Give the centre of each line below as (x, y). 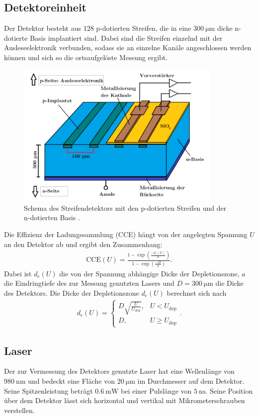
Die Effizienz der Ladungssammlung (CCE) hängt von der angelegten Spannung (126, 234)
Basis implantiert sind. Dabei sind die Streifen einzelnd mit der (126, 38)
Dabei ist (18, 273)
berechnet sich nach (197, 292)
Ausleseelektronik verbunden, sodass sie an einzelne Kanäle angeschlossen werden (128, 47)
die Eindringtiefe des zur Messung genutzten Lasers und (89, 283)
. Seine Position (229, 390)
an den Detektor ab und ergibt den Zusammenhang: (83, 244)
